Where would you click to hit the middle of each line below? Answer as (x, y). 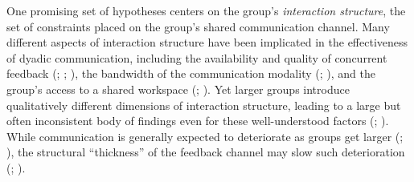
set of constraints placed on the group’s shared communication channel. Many (198, 26)
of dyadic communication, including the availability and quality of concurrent (197, 57)
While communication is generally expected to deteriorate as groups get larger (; (205, 136)
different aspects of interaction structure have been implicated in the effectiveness (207, 42)
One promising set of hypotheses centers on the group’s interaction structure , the (206, 10)
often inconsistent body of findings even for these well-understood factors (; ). (198, 121)
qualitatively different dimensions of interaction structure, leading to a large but (204, 105)
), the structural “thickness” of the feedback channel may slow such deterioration (206, 152)
